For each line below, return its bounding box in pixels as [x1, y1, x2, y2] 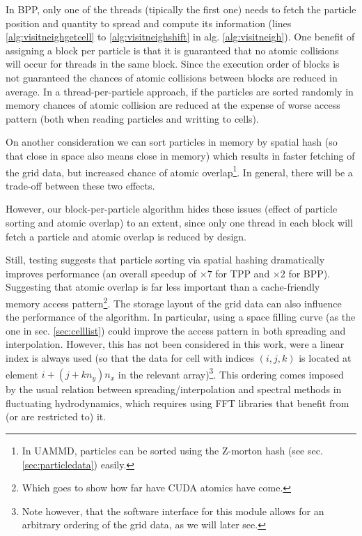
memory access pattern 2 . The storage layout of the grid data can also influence [6, 293, 342, 310]
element [6, 367, 39, 381]
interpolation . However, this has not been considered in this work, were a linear [6, 337, 345, 351]
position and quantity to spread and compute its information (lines [6, 15, 292, 30]
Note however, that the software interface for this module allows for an [22, 503, 324, 518]
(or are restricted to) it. [6, 409, 107, 424]
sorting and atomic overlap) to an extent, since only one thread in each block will [6, 215, 353, 229]
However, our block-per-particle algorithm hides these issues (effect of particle [6, 201, 338, 216]
